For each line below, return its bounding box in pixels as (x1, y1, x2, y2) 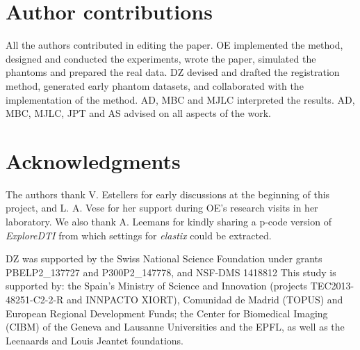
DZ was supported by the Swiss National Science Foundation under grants (6, 251, 322, 266)
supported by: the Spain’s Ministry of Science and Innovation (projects (6, 278, 308, 293)
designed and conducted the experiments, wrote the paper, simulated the (6, 51, 316, 65)
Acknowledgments (6, 146, 181, 175)
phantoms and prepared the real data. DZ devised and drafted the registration (6, 65, 340, 79)
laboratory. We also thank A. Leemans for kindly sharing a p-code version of (6, 214, 332, 228)
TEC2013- (310, 278, 354, 293)
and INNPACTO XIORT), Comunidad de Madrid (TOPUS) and (67, 292, 343, 306)
